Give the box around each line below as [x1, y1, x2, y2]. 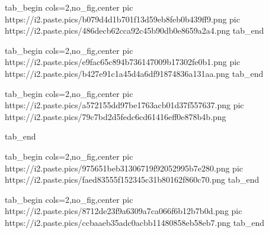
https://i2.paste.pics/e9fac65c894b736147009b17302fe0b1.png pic [5, 56, 241, 68]
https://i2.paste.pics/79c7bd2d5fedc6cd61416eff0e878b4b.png [5, 110, 226, 122]
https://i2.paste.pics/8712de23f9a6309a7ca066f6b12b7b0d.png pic [5, 205, 242, 217]
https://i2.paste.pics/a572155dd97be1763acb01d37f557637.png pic [5, 99, 244, 111]
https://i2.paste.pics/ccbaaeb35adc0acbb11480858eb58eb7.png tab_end [5, 216, 265, 228]
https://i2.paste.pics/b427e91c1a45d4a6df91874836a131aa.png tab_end [5, 67, 264, 79]
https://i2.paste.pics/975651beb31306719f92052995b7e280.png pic [5, 161, 243, 174]
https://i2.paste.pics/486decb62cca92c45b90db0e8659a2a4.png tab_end [5, 24, 264, 37]
